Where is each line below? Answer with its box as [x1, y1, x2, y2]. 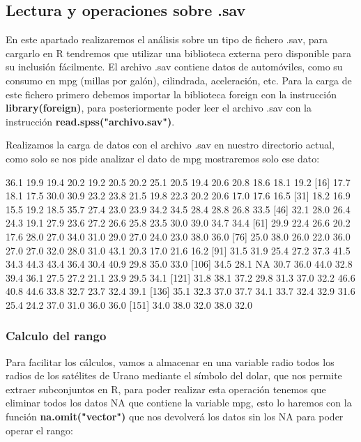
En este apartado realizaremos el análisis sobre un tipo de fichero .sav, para [6, 32, 328, 47]
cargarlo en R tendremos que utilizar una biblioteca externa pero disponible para [6, 45, 352, 60]
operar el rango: [6, 422, 73, 437]
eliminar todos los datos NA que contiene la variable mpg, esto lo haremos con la [6, 395, 352, 410]
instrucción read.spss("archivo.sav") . [6, 114, 175, 128]
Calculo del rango [6, 327, 107, 344]
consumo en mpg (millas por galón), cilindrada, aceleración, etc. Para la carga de [6, 73, 352, 87]
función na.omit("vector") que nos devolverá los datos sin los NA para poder [6, 409, 344, 424]
